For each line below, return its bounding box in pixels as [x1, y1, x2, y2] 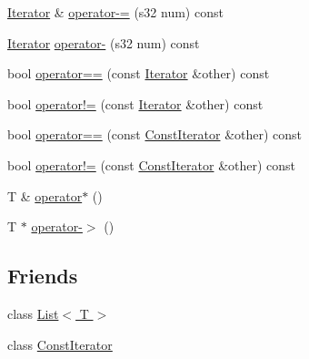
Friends [7, 262, 78, 290]
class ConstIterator [7, 334, 113, 354]
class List [7, 303, 59, 323]
